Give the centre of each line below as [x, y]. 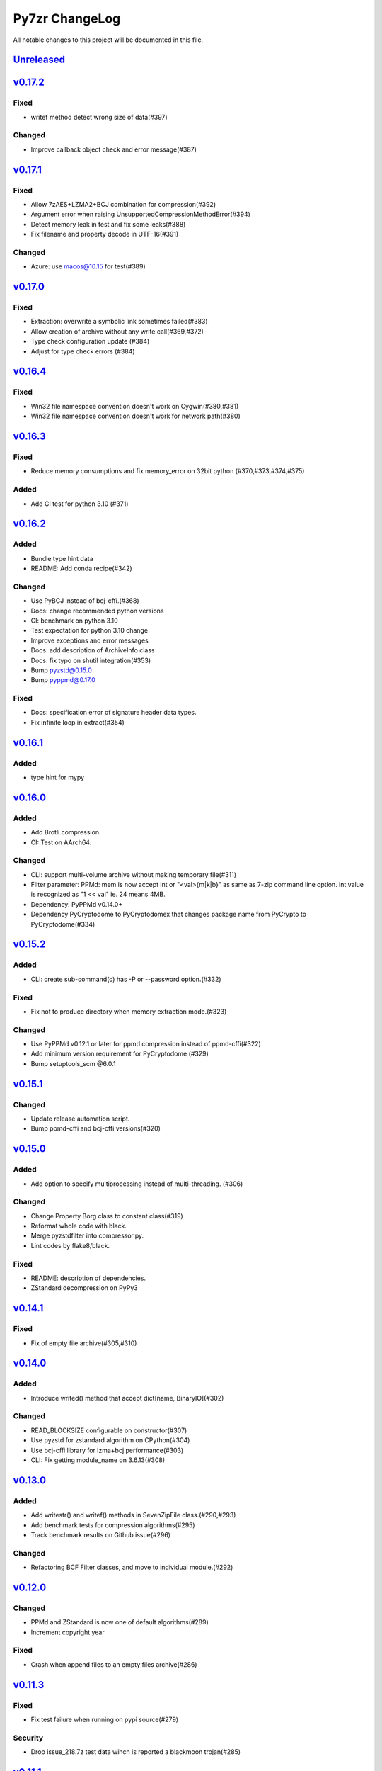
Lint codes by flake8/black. [70, 1245]
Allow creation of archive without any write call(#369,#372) [117, 331]
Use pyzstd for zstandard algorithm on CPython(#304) [110, 1440]
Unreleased [39, 60]
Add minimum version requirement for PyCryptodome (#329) [120, 1054]
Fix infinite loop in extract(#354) [78, 722]
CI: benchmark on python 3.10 [74, 621]
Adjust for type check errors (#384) [83, 351]
